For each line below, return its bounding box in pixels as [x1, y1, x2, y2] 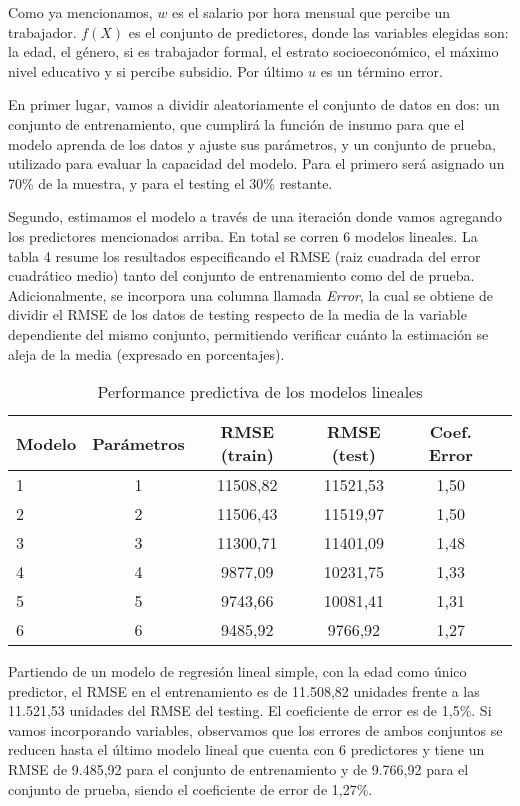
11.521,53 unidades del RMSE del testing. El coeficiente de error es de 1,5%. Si [8, 700, 492, 721]
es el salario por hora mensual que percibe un [172, 2, 451, 22]
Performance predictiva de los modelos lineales [97, 380, 423, 404]
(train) [220, 443, 274, 467]
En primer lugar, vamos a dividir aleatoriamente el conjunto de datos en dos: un [8, 94, 500, 115]
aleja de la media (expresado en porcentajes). [8, 343, 285, 364]
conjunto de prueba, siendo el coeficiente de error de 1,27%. [8, 778, 373, 799]
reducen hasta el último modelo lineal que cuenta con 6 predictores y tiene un [8, 739, 485, 760]
